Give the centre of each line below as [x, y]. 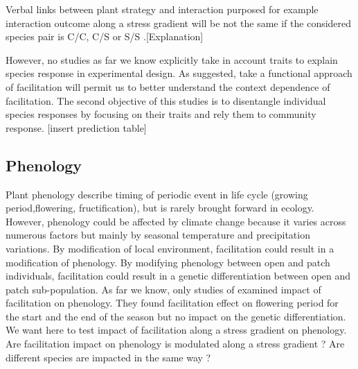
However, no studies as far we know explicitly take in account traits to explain [172, 59]
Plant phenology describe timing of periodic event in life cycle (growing [157, 194]
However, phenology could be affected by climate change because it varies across [176, 221]
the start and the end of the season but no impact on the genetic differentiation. [176, 316]
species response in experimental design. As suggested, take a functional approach [179, 73]
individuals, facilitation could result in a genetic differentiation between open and [178, 276]
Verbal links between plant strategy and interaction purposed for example [162, 9]
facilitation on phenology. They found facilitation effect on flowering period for [172, 303]
